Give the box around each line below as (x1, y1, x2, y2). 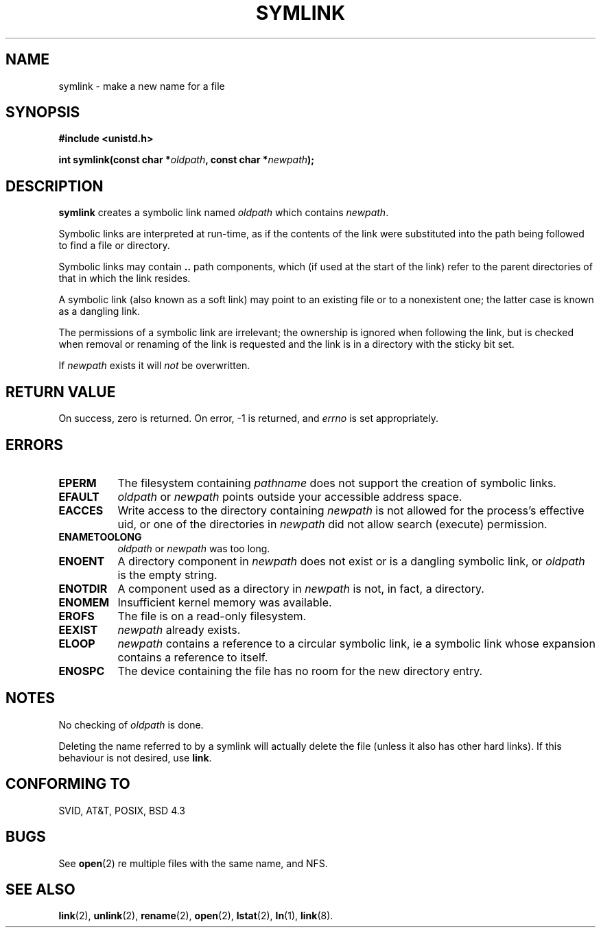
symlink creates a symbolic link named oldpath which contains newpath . (58, 206, 389, 219)
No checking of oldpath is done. (58, 718, 204, 731)
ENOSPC (58, 663, 105, 678)
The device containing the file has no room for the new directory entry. (117, 663, 483, 678)
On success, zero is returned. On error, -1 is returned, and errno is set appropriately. (58, 412, 438, 425)
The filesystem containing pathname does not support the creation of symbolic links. (117, 475, 556, 490)
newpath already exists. (117, 622, 241, 637)
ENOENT (58, 554, 105, 568)
